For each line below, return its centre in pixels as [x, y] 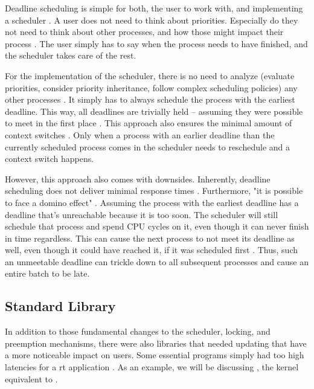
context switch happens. [50, 159]
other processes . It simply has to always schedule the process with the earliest [150, 99]
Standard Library [60, 306]
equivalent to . [31, 378]
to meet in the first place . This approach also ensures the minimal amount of [149, 123]
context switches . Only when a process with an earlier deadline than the [140, 134]
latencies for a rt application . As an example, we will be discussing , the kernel [152, 367]
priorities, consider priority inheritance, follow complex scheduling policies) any [151, 87]
